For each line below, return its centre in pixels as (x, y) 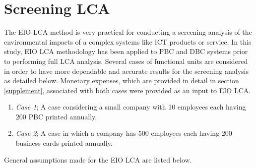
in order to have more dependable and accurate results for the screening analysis (126, 71)
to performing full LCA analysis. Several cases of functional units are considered (126, 61)
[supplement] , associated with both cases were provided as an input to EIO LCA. (128, 90)
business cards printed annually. (64, 143)
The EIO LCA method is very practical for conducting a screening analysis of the (128, 32)
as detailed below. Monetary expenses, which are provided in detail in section (122, 81)
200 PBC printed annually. (56, 116)
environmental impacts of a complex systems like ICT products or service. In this (128, 41)
